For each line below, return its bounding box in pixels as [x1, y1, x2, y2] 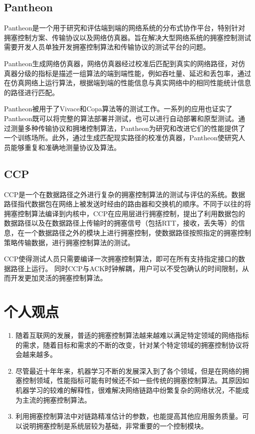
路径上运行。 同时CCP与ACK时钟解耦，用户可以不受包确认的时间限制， [10, 263, 242, 273]
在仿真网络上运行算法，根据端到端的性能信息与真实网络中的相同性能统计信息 [4, 77, 251, 88]
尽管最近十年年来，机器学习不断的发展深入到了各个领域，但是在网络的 [15, 365, 242, 376]
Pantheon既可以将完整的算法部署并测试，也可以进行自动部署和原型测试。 [4, 113, 238, 123]
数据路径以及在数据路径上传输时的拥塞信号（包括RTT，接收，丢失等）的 [4, 218, 238, 228]
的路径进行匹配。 [4, 87, 59, 97]
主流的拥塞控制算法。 [22, 394, 91, 405]
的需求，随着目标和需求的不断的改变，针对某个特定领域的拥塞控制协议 [15, 339, 242, 350]
